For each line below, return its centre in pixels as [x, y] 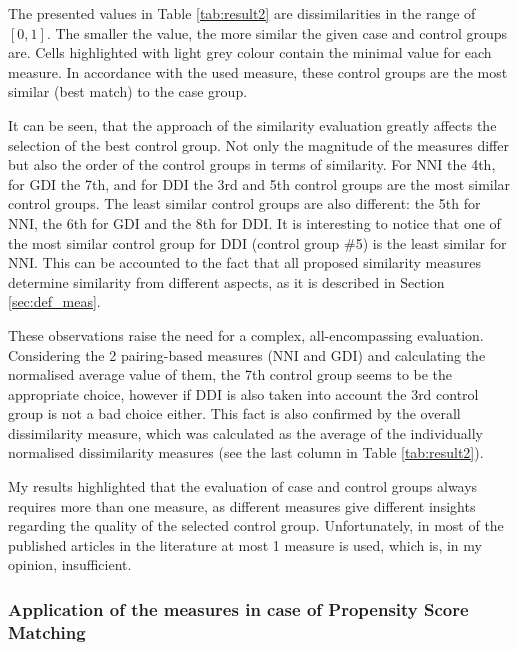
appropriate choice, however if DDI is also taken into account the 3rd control [243, 393]
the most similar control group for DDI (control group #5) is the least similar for [257, 242]
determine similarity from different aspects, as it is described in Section [226, 281]
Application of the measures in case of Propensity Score [238, 608]
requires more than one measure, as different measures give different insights [242, 505]
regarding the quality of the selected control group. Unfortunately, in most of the [256, 525]
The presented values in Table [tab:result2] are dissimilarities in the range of [242, 13]
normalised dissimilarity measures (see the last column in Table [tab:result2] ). [246, 452]
